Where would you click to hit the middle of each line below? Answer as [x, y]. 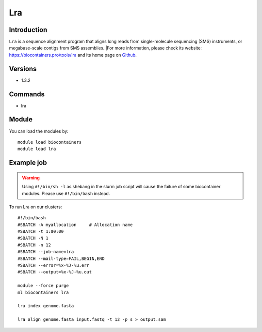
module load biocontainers [50, 142]
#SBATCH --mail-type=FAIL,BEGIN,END [61, 258]
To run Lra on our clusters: [35, 207]
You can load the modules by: [39, 131]
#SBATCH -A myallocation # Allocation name [75, 225]
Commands [27, 94]
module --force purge [43, 286]
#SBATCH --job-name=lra [46, 252]
